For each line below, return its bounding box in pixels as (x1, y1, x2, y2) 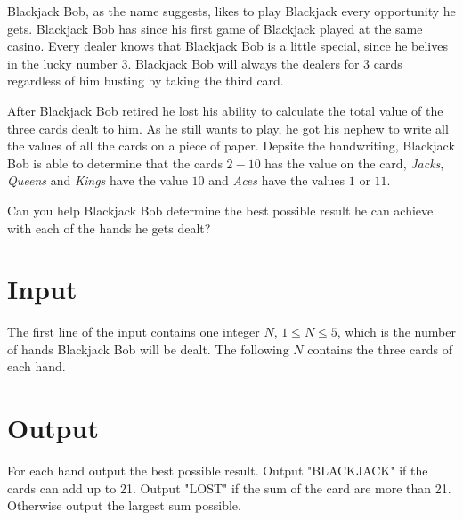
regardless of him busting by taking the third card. (7, 71, 284, 90)
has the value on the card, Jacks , (264, 153, 444, 172)
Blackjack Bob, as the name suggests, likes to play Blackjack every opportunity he (7, 2, 456, 20)
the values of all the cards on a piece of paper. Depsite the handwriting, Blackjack (7, 136, 455, 155)
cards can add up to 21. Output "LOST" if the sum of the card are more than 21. (7, 478, 451, 497)
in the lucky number (7, 53, 118, 72)
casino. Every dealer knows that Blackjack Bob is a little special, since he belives (7, 37, 448, 55)
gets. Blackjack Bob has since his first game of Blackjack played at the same (7, 19, 423, 37)
